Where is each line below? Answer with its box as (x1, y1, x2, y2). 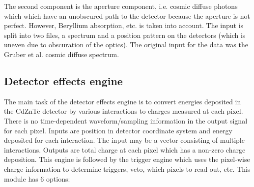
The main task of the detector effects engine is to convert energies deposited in (4, 96, 241, 106)
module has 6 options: (4, 173, 70, 184)
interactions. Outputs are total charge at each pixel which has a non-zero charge (4, 144, 246, 155)
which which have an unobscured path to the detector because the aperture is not (4, 10, 250, 21)
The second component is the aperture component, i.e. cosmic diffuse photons (4, 1, 238, 11)
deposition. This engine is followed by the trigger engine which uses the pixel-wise (4, 154, 250, 164)
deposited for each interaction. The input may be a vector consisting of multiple (4, 135, 245, 145)
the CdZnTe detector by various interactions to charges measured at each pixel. (4, 106, 243, 116)
